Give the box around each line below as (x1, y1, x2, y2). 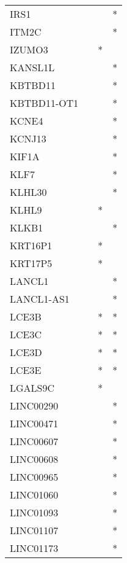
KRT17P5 (10, 256, 53, 270)
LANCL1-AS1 (10, 292, 70, 306)
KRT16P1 (10, 238, 53, 252)
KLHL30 (10, 185, 47, 199)
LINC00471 (10, 416, 59, 430)
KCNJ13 (10, 131, 46, 146)
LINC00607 (10, 434, 59, 448)
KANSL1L (10, 60, 55, 74)
